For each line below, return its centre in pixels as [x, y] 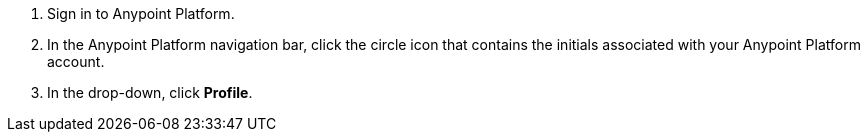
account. [76, 61]
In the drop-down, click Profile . [150, 92]
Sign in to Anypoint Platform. [141, 13]
